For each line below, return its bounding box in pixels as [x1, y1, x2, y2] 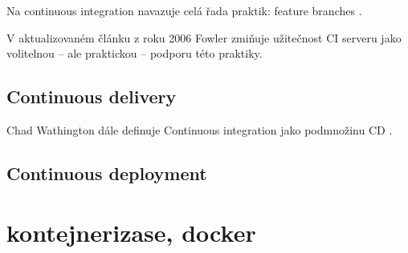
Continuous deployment [6, 160, 207, 185]
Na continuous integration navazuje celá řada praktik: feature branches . [6, 2, 362, 18]
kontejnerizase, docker [6, 215, 256, 248]
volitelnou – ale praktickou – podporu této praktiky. [6, 45, 263, 62]
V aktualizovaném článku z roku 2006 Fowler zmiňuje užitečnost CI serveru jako [6, 29, 402, 46]
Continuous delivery [6, 84, 177, 109]
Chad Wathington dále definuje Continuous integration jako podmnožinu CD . [6, 121, 393, 138]
